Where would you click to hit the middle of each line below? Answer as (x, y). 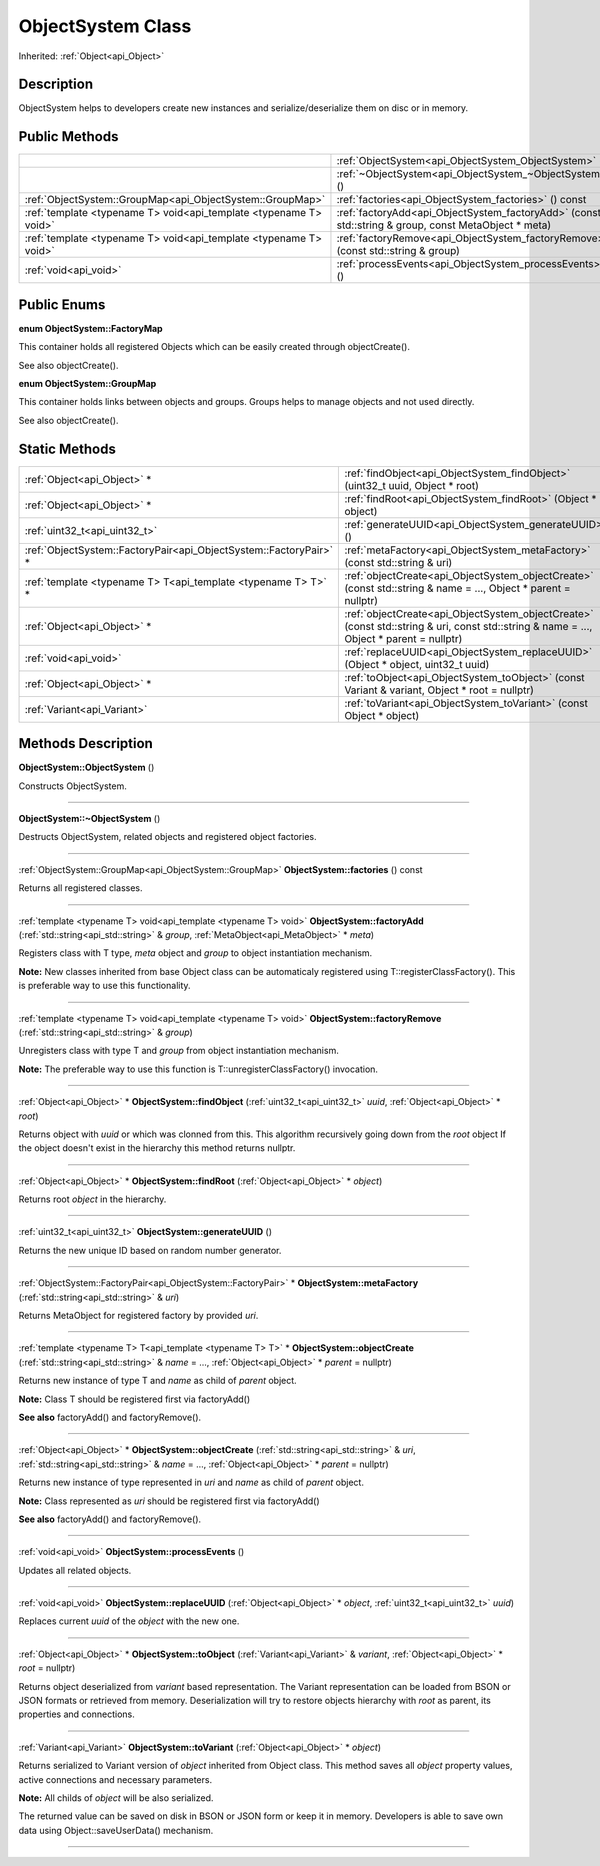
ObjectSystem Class (105, 26)
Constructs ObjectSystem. (72, 786)
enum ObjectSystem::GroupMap (87, 384)
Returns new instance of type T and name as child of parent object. (157, 1381)
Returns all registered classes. (80, 888)
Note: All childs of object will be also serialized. (116, 1798)
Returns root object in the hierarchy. (92, 1199)
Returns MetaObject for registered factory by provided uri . (138, 1316)
